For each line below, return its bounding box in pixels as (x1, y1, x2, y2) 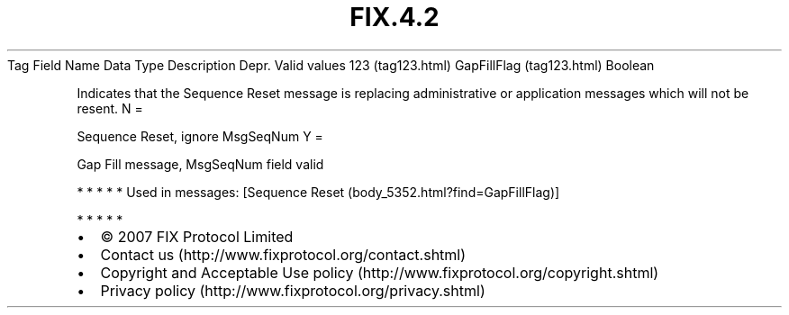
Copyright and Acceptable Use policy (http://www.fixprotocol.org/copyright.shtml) (100, 263, 659, 282)
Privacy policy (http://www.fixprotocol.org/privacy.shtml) (100, 281, 485, 300)
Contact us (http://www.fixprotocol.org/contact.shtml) (100, 245, 467, 264)
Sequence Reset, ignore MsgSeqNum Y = (77, 128, 323, 144)
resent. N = (77, 100, 143, 116)
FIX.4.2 (349, 2, 440, 32)
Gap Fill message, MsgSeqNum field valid (77, 156, 324, 172)
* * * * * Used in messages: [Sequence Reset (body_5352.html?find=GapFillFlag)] (77, 184, 560, 200)
